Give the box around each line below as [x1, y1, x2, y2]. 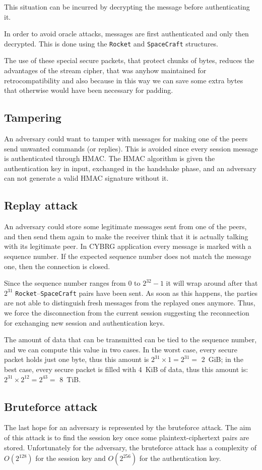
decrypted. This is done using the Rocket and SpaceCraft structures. [4, 38, 219, 48]
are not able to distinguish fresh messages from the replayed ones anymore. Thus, [4, 297, 255, 308]
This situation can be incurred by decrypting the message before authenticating [4, 2, 250, 12]
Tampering [4, 110, 61, 125]
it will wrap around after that [166, 278, 258, 288]
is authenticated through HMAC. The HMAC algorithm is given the [4, 153, 215, 164]
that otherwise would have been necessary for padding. [4, 85, 173, 95]
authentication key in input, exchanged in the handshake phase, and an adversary [4, 163, 256, 173]
